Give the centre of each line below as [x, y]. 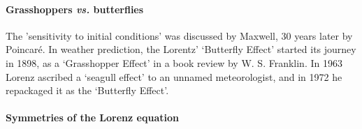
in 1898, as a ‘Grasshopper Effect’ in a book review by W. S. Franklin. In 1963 [174, 62]
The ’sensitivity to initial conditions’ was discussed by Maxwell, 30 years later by [179, 35]
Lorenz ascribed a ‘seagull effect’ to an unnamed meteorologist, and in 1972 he [174, 76]
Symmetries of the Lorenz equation [92, 117]
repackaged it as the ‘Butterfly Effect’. [87, 90]
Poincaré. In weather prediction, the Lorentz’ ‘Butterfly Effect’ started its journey [181, 49]
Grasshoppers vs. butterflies [75, 9]
